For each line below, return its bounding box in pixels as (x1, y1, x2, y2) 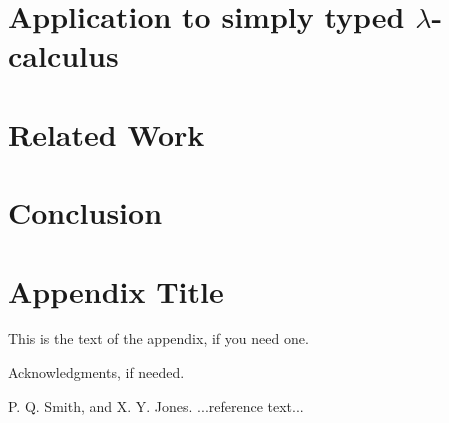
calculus (8, 35, 119, 76)
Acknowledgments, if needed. (8, 362, 185, 383)
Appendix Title (8, 270, 224, 311)
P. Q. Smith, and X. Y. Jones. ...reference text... (8, 395, 304, 416)
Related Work (8, 113, 205, 154)
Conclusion (8, 192, 163, 233)
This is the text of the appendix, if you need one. (8, 328, 309, 349)
